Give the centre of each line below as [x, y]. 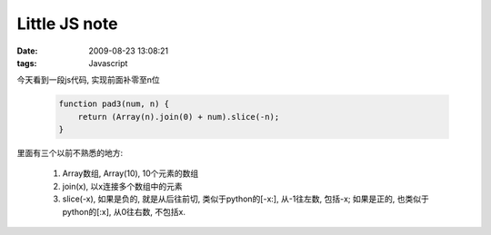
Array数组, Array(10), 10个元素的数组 [130, 173]
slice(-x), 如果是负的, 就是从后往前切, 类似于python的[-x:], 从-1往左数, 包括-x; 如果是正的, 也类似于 [245, 199]
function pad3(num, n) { [114, 104]
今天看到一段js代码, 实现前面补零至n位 [89, 80]
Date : [27, 51]
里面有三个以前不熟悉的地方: [70, 153]
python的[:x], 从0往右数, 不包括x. [124, 211]
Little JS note [67, 24]
